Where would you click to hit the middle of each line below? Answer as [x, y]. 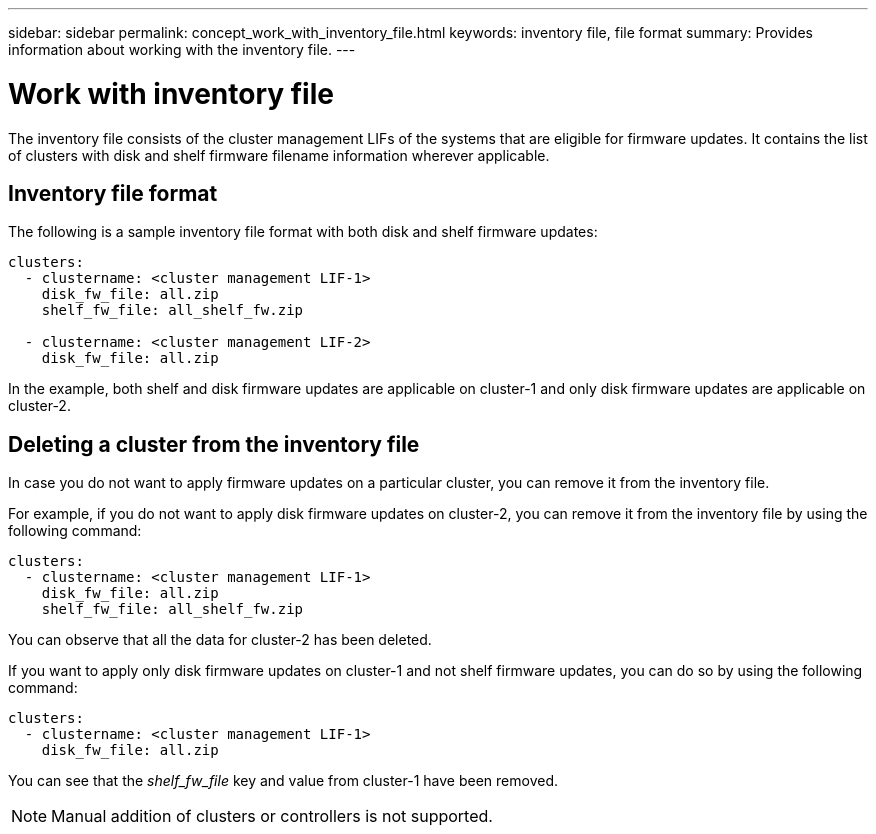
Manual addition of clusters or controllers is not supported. [272, 816]
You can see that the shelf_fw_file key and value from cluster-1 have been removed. [283, 781]
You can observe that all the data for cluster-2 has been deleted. [220, 640]
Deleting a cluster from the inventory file [214, 444]
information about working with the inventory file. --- [182, 49]
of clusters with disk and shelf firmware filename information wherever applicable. [279, 155]
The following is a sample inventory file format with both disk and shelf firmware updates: [303, 232]
